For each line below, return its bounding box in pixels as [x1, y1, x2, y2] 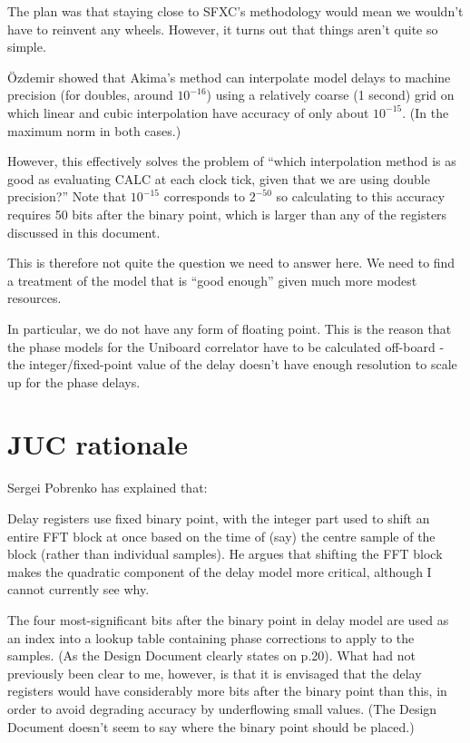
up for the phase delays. [7, 372, 141, 391]
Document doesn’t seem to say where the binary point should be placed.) [7, 717, 415, 736]
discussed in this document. [7, 222, 161, 241]
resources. [7, 288, 62, 308]
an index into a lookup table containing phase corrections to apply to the [7, 628, 415, 647]
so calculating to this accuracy [276, 187, 446, 206]
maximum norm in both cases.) [7, 121, 181, 140]
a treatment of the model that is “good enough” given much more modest [7, 270, 417, 289]
